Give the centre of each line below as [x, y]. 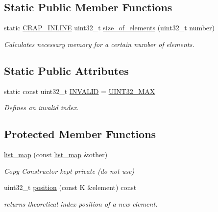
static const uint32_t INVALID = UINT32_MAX [80, 91]
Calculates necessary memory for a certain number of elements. [99, 44]
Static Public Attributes [66, 70]
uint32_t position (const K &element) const [70, 187]
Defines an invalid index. [41, 107]
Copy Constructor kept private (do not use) [69, 171]
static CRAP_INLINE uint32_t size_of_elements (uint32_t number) [109, 28]
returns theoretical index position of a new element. [81, 203]
